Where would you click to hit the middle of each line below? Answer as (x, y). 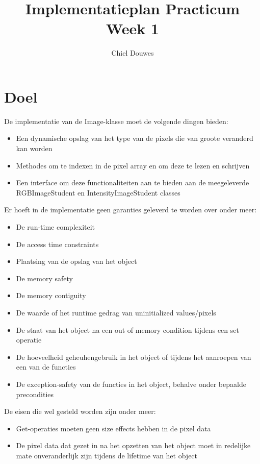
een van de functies (46, 367)
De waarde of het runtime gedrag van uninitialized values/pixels (116, 312)
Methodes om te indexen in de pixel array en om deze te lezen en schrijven (133, 165)
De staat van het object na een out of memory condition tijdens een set (127, 329)
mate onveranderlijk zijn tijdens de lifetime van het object (107, 455)
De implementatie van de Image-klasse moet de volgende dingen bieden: (116, 121)
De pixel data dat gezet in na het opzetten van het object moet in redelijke (133, 445)
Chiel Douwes (133, 53)
